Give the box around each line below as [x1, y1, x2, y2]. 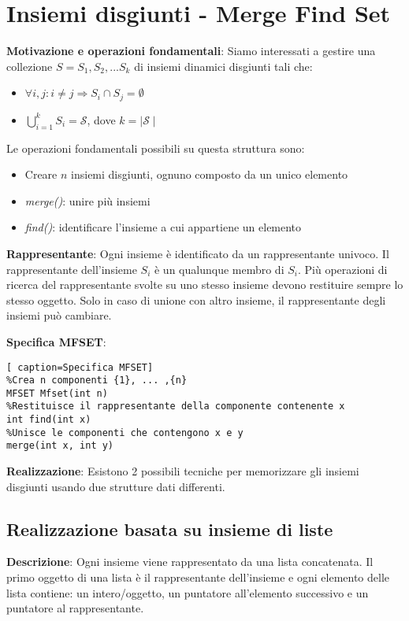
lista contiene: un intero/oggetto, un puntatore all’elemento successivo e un [6, 584, 369, 601]
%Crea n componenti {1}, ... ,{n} [6, 375, 188, 386]
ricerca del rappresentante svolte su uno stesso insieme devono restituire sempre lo [6, 276, 403, 293]
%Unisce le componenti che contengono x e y [6, 427, 244, 438]
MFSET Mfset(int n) [6, 387, 108, 399]
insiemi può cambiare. [6, 307, 112, 323]
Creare [24, 166, 58, 183]
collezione [6, 57, 53, 74]
